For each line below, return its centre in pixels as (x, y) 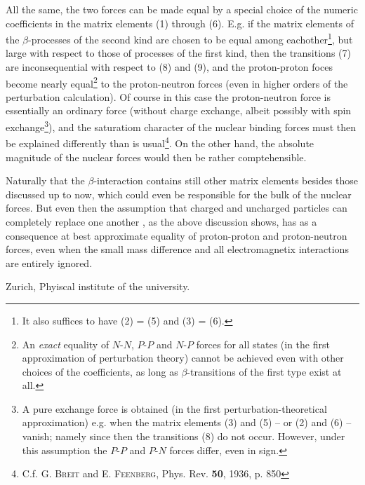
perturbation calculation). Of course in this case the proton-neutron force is (168, 96)
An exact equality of (66, 344)
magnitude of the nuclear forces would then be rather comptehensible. (156, 157)
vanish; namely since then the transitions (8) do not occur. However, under (184, 436)
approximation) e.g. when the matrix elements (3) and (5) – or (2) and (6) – (187, 422)
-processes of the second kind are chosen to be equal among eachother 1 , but (191, 38)
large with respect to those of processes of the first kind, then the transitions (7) (178, 53)
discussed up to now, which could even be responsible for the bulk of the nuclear (179, 194)
